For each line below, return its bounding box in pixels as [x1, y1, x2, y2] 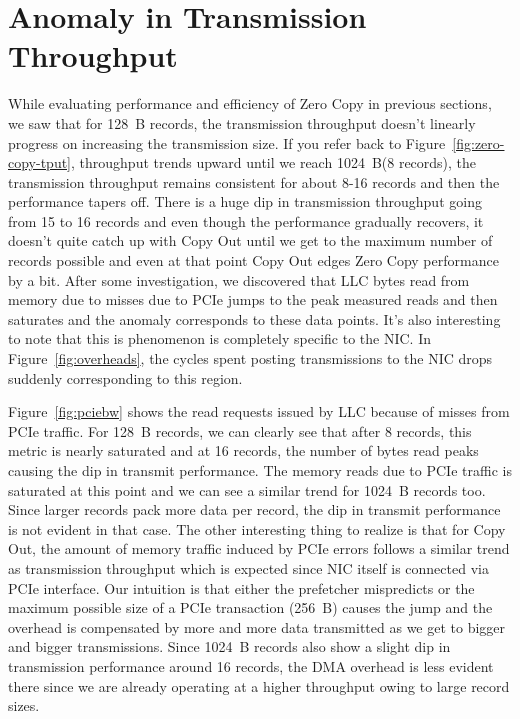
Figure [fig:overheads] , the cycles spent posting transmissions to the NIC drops [8, 348, 493, 369]
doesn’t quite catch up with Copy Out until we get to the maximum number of [8, 230, 493, 251]
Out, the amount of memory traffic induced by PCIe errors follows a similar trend [8, 538, 510, 559]
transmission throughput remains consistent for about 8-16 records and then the [8, 171, 500, 192]
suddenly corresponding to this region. [8, 367, 243, 388]
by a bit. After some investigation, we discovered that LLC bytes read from [8, 269, 470, 290]
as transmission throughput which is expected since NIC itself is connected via [8, 557, 489, 578]
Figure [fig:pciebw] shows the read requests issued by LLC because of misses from [8, 401, 510, 422]
